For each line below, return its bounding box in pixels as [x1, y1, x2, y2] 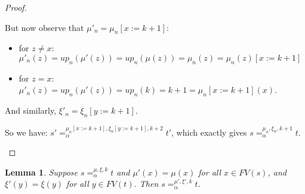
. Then [134, 177, 159, 190]
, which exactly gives [171, 126, 247, 138]
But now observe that [5, 21, 84, 33]
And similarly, [5, 104, 57, 117]
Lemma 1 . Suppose [5, 165, 78, 178]
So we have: [5, 126, 48, 138]
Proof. [5, 1, 27, 13]
